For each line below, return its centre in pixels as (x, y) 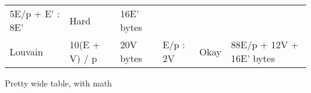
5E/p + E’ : (35, 13)
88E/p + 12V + (265, 44)
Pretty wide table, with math (59, 83)
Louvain (26, 51)
